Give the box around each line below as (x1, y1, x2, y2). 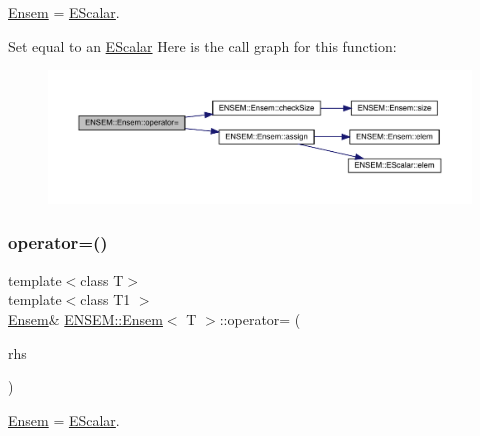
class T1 (80, 289, 131, 310)
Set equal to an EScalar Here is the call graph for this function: (8, 35, 397, 56)
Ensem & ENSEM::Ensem (8, 308, 163, 329)
